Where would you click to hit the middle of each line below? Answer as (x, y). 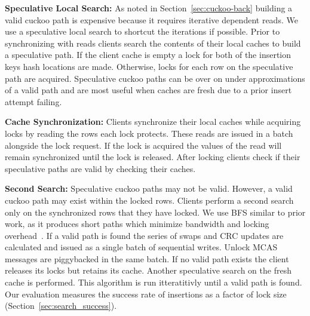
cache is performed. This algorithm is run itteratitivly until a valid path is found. (154, 282)
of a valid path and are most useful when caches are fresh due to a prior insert (148, 90)
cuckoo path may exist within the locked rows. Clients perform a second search (149, 200)
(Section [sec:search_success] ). (61, 306)
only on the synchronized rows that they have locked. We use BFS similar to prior (155, 212)
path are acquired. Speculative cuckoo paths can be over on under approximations (155, 78)
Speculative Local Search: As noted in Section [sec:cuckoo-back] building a (149, 8)
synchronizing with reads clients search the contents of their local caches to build (153, 43)
